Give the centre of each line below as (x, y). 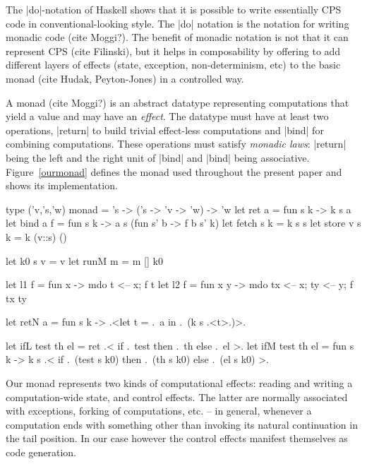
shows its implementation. (62, 185)
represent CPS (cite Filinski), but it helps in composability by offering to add (173, 50)
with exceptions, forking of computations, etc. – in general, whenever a (159, 411)
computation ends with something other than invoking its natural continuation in (182, 424)
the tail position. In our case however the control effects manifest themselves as (177, 438)
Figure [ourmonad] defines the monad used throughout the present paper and (174, 171)
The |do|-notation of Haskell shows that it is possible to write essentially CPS (174, 9)
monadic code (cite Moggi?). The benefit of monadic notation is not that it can (177, 37)
